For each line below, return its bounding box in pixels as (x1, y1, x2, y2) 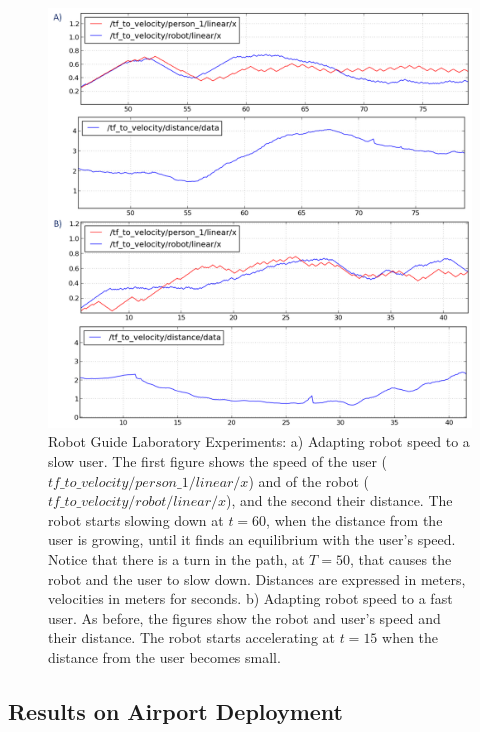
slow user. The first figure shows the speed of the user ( (48, 451, 387, 472)
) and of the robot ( (248, 470, 369, 491)
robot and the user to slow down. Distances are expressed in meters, (48, 568, 466, 589)
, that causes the (349, 549, 452, 570)
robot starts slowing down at (48, 509, 224, 530)
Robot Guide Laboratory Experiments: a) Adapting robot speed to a (48, 431, 470, 452)
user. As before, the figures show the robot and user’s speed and (48, 607, 441, 628)
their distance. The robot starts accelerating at (48, 627, 335, 648)
